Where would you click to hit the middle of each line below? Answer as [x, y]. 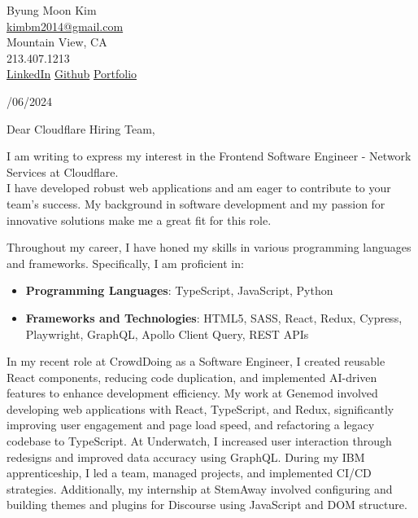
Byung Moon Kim [52, 10]
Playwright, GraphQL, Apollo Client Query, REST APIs [167, 334]
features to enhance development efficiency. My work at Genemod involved [192, 393]
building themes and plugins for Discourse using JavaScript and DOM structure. [207, 505]
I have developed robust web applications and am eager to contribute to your [199, 188]
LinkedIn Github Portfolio [72, 74]
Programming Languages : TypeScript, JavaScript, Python [179, 290]
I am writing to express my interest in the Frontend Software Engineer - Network [209, 156]
